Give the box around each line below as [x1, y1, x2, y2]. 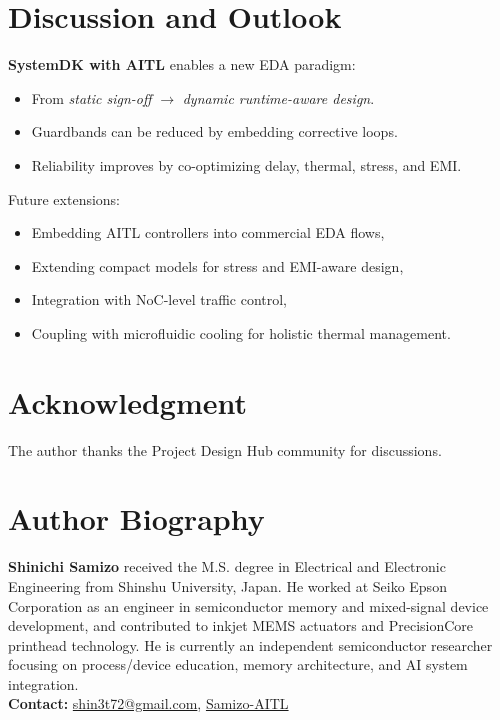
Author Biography [8, 498, 265, 539]
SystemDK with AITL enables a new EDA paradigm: [8, 54, 356, 75]
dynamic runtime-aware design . [182, 87, 375, 108]
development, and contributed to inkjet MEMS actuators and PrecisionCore [8, 615, 474, 636]
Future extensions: [8, 188, 121, 209]
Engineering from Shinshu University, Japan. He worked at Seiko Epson [8, 575, 447, 596]
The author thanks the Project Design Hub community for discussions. [8, 439, 442, 460]
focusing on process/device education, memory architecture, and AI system [8, 654, 468, 675]
